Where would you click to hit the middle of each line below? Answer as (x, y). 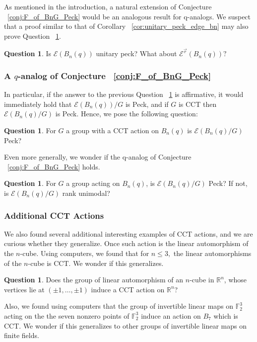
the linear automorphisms (212, 253)
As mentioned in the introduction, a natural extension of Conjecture (108, 6)
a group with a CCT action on (112, 130)
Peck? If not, (228, 183)
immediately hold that (38, 104)
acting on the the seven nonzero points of (67, 315)
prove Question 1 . (32, 36)
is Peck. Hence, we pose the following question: (127, 114)
